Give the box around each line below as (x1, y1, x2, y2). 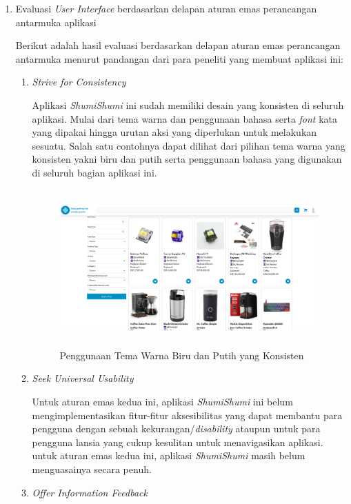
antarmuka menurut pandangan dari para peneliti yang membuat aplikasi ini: (15, 51, 343, 65)
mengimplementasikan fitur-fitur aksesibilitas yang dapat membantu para (32, 407, 343, 422)
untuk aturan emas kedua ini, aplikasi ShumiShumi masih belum (32, 448, 305, 463)
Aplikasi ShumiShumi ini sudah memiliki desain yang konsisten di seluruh (32, 97, 344, 112)
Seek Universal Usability (32, 371, 134, 385)
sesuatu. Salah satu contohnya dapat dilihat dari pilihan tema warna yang (32, 138, 345, 152)
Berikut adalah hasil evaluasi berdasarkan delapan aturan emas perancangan (15, 38, 341, 52)
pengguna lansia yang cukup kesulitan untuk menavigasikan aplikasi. (32, 434, 323, 449)
